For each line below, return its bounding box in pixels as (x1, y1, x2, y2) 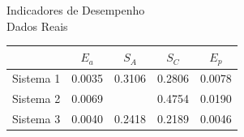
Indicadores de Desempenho (6, 2, 145, 18)
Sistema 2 (12, 90, 61, 107)
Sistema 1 (12, 70, 61, 87)
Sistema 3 (12, 110, 61, 127)
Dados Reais (6, 17, 68, 34)
